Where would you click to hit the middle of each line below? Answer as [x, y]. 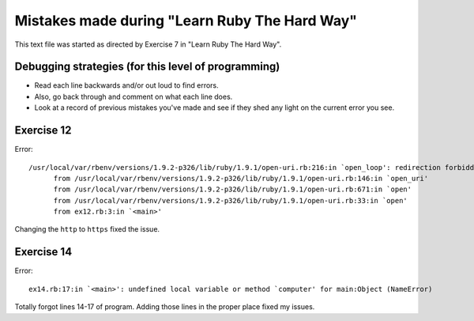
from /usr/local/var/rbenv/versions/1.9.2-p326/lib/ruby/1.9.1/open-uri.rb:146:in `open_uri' [241, 178]
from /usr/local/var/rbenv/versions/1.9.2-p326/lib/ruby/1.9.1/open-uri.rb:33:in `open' [231, 200]
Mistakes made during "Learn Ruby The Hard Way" [186, 21]
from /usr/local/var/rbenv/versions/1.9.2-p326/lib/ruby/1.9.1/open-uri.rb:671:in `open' [233, 189]
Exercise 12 [43, 130]
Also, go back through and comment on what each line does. [134, 96]
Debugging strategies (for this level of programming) [147, 67]
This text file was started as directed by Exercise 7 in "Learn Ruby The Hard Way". [148, 44]
